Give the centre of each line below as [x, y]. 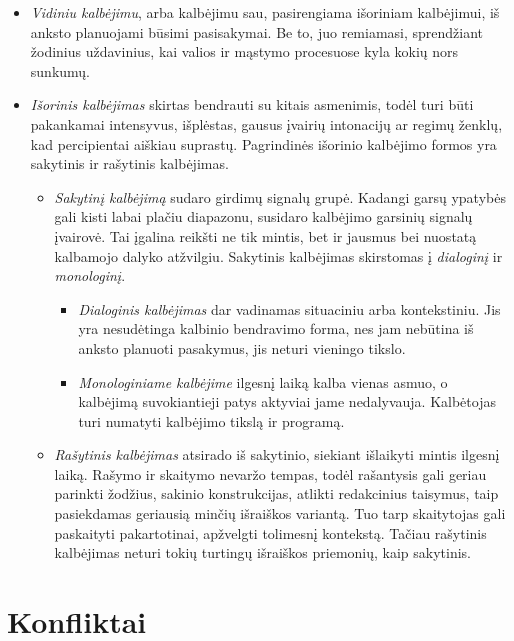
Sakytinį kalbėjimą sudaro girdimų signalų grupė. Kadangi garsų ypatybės [280, 196]
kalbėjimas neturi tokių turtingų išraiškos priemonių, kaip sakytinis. [263, 552]
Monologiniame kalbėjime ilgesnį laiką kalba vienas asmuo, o [263, 381]
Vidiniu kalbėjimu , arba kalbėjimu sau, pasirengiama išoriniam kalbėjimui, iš [265, 12]
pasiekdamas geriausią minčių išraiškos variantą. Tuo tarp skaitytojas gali [280, 513]
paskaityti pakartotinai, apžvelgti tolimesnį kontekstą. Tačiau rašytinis [270, 532]
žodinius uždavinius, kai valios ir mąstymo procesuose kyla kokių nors [244, 51]
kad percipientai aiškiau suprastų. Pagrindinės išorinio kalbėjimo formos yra [263, 143]
